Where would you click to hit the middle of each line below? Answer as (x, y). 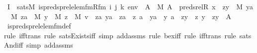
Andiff (14, 45)
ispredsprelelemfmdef (39, 26)
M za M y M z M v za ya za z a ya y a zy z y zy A (121, 16)
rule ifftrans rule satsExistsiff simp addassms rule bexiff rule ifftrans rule (120, 35)
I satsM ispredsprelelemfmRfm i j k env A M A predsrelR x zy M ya (130, 6)
